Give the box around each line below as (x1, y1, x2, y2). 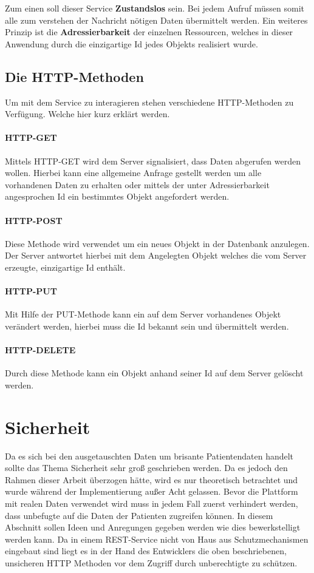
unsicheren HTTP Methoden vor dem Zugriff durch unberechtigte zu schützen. (5, 556, 298, 569)
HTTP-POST (5, 214, 63, 226)
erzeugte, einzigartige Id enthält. (5, 260, 126, 273)
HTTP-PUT (5, 285, 57, 297)
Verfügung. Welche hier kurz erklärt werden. (5, 107, 170, 120)
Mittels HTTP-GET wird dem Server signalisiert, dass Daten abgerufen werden (5, 154, 301, 167)
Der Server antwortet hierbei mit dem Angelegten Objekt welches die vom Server (5, 249, 307, 262)
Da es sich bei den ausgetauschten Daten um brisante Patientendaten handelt (5, 449, 294, 462)
